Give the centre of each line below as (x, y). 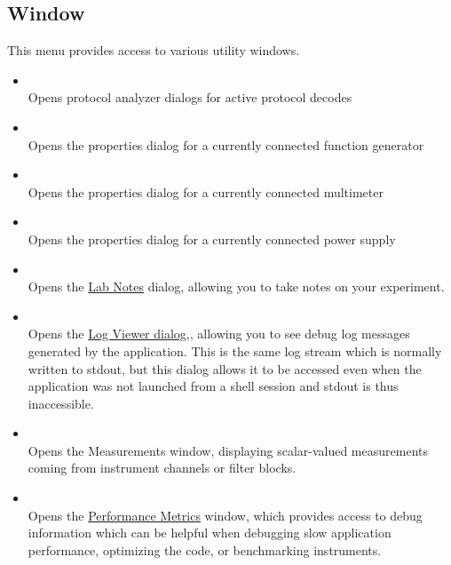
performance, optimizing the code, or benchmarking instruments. (205, 549)
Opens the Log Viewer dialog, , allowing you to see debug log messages (219, 334)
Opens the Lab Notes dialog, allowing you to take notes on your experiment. (236, 286)
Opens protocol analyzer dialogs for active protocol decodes (190, 97)
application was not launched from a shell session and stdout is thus (213, 386)
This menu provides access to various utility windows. (154, 50)
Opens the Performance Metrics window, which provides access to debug (225, 515)
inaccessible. (61, 403)
